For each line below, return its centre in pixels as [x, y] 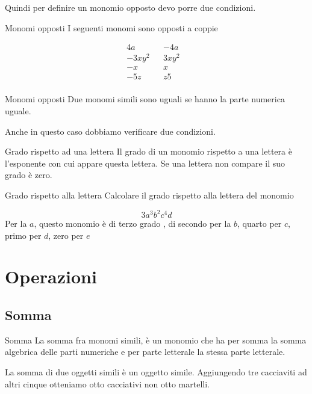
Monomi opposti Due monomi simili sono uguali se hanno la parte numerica [145, 99]
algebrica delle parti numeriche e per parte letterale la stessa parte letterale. [145, 352]
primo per [23, 235]
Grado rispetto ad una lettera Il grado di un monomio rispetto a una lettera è [148, 151]
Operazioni [51, 276]
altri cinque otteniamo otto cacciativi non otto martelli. [107, 383]
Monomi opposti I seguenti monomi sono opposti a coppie [111, 27]
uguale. [18, 111]
